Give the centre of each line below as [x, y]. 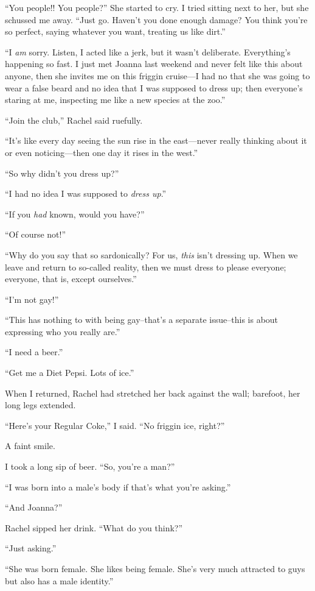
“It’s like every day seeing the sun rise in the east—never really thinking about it [156, 140]
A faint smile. [30, 446]
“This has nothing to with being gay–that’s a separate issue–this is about [142, 320]
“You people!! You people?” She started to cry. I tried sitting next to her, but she [157, 7]
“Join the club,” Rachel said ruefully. [74, 120]
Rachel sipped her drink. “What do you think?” [94, 527]
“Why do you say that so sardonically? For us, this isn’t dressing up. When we [151, 254]
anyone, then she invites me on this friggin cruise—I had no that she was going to [157, 75]
